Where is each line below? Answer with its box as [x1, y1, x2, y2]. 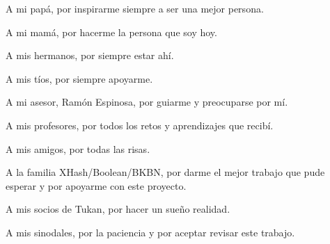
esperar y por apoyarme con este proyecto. [6, 178, 187, 193]
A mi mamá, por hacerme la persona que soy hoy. [6, 24, 217, 39]
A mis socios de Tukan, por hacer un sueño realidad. [6, 202, 230, 216]
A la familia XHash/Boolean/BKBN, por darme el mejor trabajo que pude [6, 165, 325, 179]
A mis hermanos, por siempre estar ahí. [6, 48, 174, 63]
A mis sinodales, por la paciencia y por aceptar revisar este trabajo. [6, 225, 295, 239]
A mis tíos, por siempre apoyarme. [6, 71, 153, 86]
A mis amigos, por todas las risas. [6, 141, 150, 156]
